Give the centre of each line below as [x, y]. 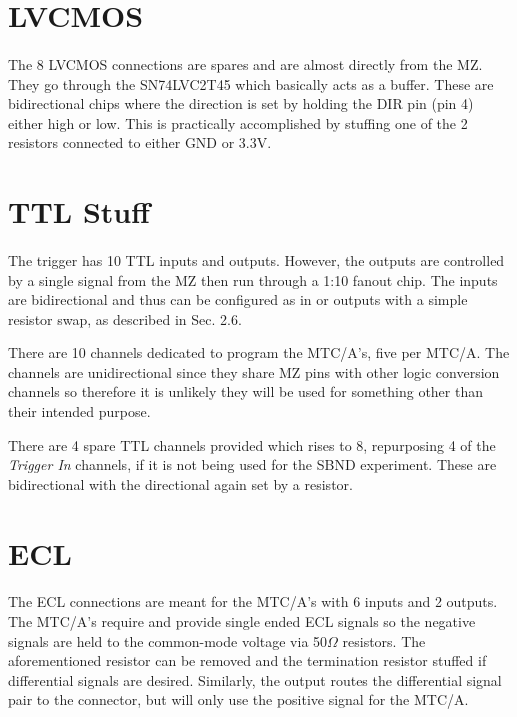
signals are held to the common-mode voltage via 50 [168, 640]
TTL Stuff [79, 211]
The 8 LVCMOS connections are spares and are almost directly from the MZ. [245, 63]
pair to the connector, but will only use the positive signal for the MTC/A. [238, 699]
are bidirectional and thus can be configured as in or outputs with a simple [238, 299]
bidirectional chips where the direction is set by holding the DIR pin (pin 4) [241, 103]
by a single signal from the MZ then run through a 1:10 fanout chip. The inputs [253, 279]
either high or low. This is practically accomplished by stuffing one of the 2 [238, 122]
